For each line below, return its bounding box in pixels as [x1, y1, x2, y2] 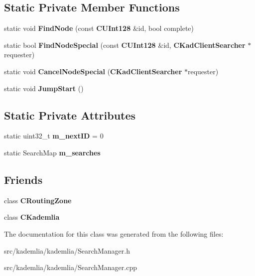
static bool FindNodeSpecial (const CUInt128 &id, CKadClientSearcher [4, 39, 246, 50]
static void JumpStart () [4, 83, 84, 93]
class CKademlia [4, 212, 60, 222]
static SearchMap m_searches [4, 147, 101, 157]
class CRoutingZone [4, 195, 72, 205]
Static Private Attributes [4, 107, 136, 123]
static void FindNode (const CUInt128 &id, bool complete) [4, 23, 194, 33]
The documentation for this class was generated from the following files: [4, 228, 224, 239]
